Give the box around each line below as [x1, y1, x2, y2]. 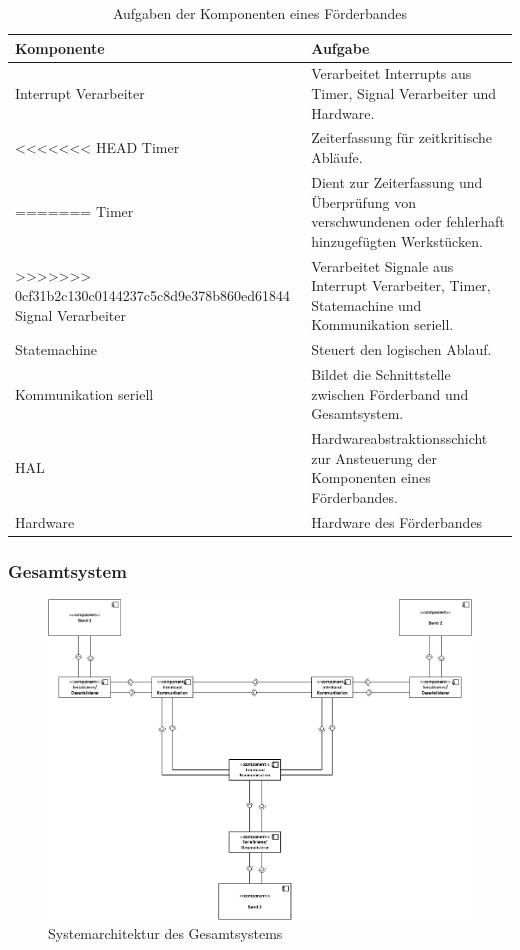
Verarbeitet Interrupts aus [311, 63, 472, 84]
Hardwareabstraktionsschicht [311, 428, 488, 449]
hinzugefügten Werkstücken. [311, 230, 483, 251]
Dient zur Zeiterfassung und [311, 171, 483, 192]
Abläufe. [311, 147, 363, 168]
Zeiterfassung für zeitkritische [311, 127, 492, 148]
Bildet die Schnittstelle [311, 364, 451, 384]
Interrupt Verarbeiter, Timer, [311, 275, 491, 296]
